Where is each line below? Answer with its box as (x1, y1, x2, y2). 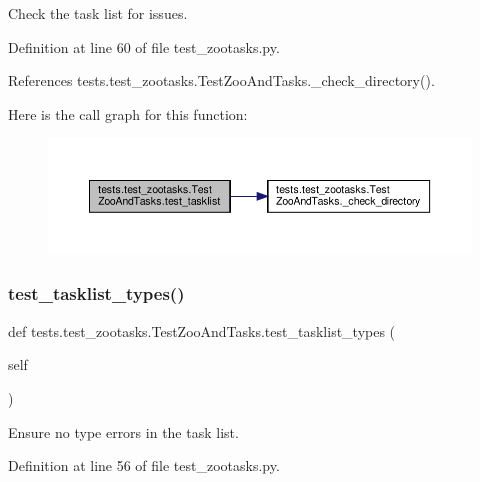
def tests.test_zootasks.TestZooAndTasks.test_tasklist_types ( (8, 320, 396, 341)
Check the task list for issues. (8, 3, 188, 23)
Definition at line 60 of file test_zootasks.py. (8, 36, 280, 57)
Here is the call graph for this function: (8, 103, 248, 124)
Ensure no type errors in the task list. (8, 421, 239, 442)
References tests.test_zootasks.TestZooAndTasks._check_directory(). (8, 70, 435, 91)
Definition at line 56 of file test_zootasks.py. (8, 455, 280, 476)
